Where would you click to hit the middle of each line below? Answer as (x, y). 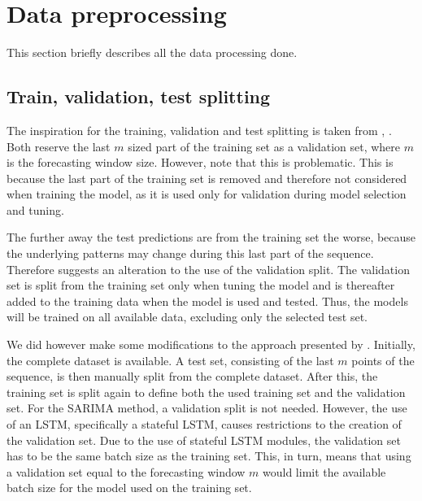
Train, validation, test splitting (139, 96)
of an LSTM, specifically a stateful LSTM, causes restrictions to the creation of (204, 424)
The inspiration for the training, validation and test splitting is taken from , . (199, 130)
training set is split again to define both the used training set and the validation (206, 392)
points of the (383, 360)
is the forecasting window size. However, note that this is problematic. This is (200, 162)
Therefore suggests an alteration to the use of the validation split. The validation (208, 269)
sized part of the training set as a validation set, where (264, 146)
